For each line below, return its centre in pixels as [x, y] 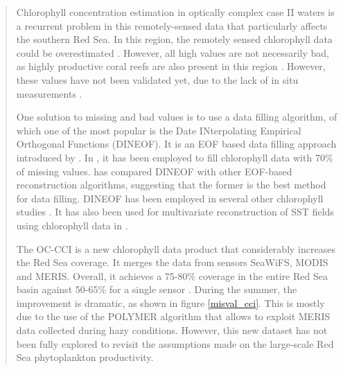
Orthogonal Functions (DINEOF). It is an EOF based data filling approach [176, 144]
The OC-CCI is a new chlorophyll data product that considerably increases [176, 248]
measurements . [49, 93]
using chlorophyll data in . [72, 225]
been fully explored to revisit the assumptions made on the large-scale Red [175, 343]
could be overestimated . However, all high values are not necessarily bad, [173, 52]
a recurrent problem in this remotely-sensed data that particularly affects [172, 25]
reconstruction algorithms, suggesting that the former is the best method [171, 185]
